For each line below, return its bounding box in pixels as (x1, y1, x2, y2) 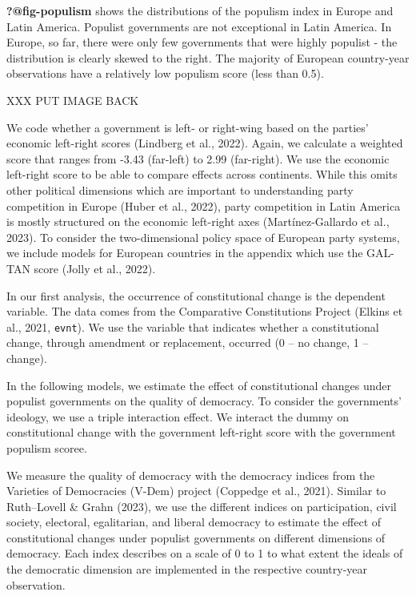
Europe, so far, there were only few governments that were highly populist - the (6, 34, 398, 50)
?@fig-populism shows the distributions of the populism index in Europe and (6, 2, 394, 18)
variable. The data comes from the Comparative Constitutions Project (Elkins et (6, 303, 403, 320)
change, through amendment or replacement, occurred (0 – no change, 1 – (6, 334, 369, 351)
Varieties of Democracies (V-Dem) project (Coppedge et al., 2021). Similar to (6, 482, 386, 499)
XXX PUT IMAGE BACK (6, 91, 139, 108)
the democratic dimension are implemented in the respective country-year (6, 561, 368, 578)
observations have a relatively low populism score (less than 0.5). (6, 65, 324, 82)
